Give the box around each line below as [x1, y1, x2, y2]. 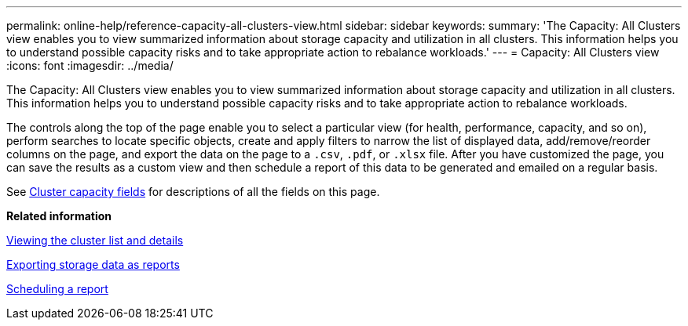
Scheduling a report [6, 282, 108, 295]
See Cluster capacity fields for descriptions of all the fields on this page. [6, 185, 380, 198]
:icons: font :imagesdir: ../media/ [6, 59, 174, 72]
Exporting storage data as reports [6, 258, 180, 271]
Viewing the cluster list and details [6, 234, 184, 247]
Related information [6, 209, 112, 223]
